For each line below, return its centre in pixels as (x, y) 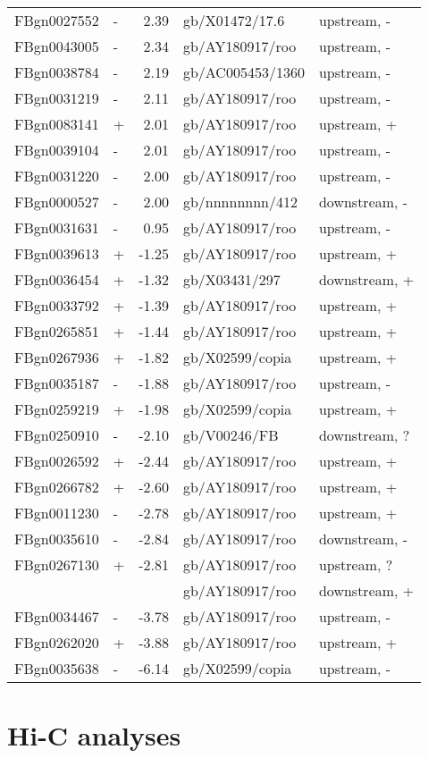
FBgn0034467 (57, 616)
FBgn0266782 (57, 487)
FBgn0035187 (57, 383)
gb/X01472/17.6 (234, 20)
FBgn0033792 (57, 305)
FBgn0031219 (57, 98)
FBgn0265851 (57, 331)
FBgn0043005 (57, 46)
